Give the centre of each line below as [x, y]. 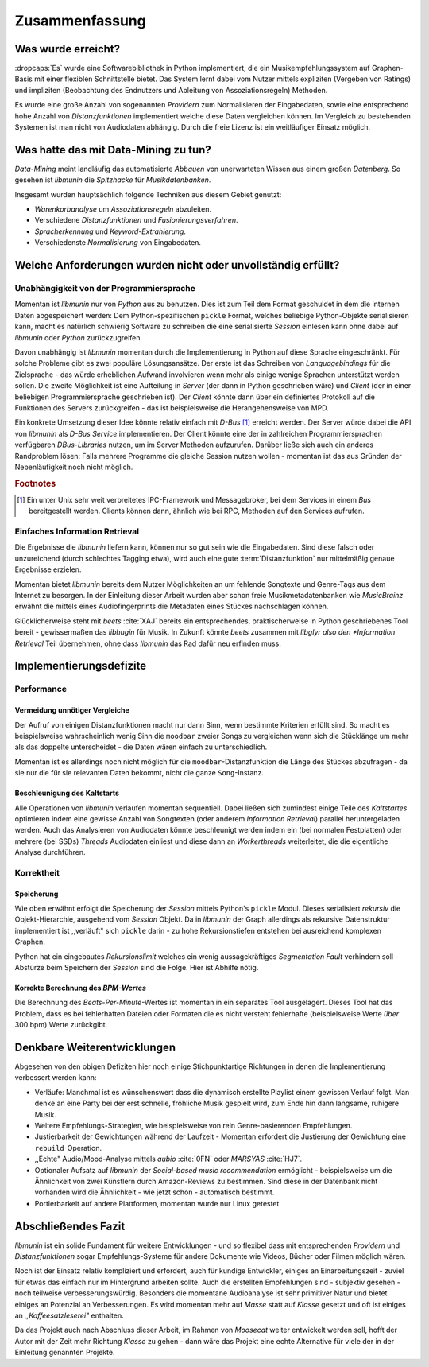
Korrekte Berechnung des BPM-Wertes [81, 988]
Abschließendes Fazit [70, 1226]
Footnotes [35, 483]
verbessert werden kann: [56, 1078]
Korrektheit [37, 872]
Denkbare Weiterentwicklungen [95, 1047]
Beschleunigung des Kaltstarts [67, 793]
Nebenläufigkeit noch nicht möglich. [74, 467]
